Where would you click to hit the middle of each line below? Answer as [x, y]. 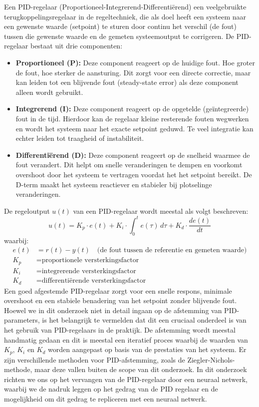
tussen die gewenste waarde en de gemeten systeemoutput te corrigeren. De [119, 36]
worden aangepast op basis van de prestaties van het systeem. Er [147, 349]
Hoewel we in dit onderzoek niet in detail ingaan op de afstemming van [113, 310]
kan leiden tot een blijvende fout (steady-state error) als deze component [127, 82]
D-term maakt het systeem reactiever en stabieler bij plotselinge [114, 184]
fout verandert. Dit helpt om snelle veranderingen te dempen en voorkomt [129, 165]
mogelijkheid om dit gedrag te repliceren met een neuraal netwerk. [106, 399]
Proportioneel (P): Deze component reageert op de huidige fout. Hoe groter [135, 62]
